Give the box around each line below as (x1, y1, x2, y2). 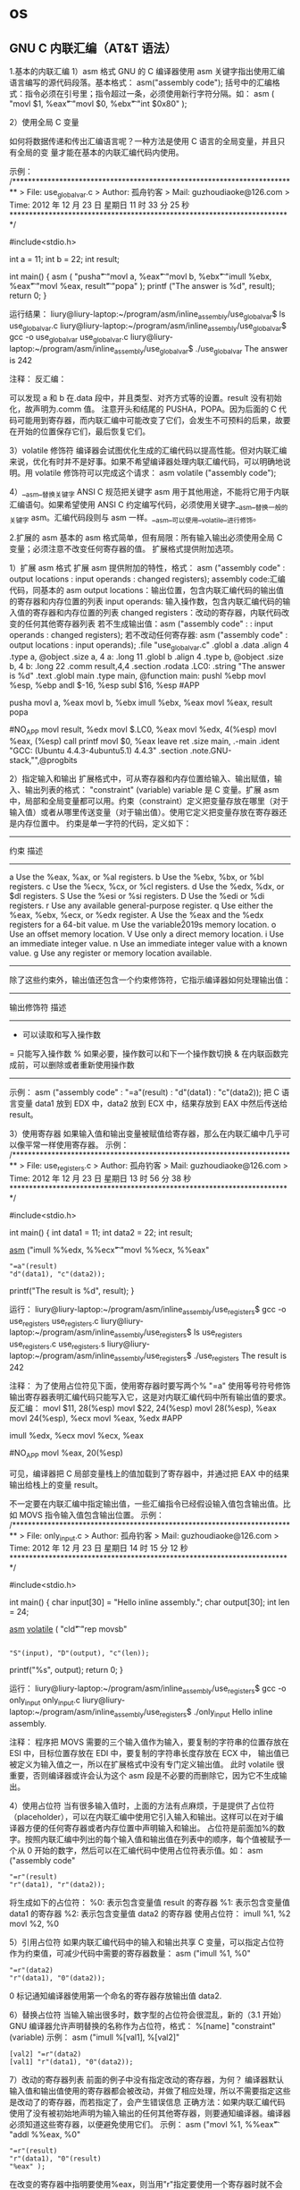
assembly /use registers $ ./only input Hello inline (114, 1706, 273, 1719)
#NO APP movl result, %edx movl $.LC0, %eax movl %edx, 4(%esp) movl (9, 724, 277, 736)
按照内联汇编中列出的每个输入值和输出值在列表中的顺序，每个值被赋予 (24, 1833, 283, 1845)
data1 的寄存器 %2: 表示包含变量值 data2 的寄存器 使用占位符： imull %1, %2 (9, 1908, 291, 1919)
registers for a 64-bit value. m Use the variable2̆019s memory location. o (9, 919, 277, 929)
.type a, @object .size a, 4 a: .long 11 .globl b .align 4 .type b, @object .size (9, 651, 284, 662)
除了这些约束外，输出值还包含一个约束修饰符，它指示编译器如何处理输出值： (9, 974, 291, 985)
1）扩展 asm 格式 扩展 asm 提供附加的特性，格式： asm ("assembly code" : (9, 563, 286, 573)
